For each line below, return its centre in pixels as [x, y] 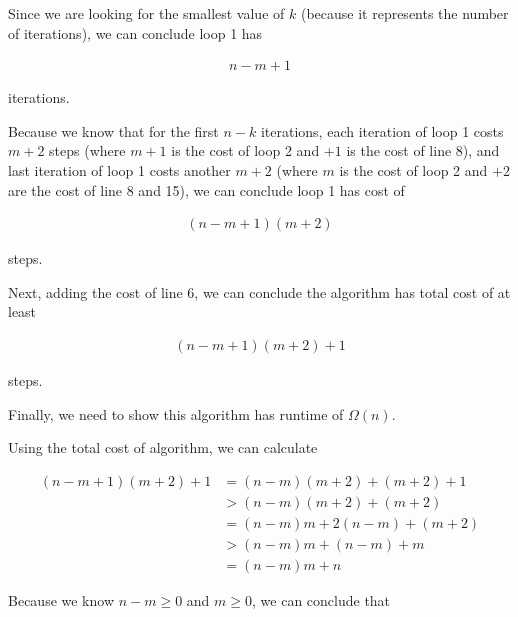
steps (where [87, 150]
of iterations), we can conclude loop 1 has [135, 32]
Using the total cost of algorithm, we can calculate [163, 447]
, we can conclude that [321, 599]
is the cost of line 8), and [423, 150]
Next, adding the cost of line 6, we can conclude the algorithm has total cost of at [259, 291]
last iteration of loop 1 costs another [119, 170]
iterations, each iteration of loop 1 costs [382, 130]
